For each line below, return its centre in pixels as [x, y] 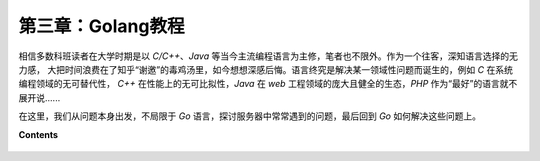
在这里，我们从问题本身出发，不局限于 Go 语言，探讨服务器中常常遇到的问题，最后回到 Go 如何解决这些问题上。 [250, 116]
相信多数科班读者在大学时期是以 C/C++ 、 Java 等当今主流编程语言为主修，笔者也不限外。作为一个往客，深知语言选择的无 [268, 56]
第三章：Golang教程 [101, 26]
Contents [38, 134]
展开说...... [39, 97]
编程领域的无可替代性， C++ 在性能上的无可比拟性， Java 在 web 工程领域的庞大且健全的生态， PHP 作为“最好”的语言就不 [268, 84]
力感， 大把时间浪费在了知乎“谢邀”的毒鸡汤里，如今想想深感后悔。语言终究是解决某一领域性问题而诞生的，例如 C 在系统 [266, 69]
